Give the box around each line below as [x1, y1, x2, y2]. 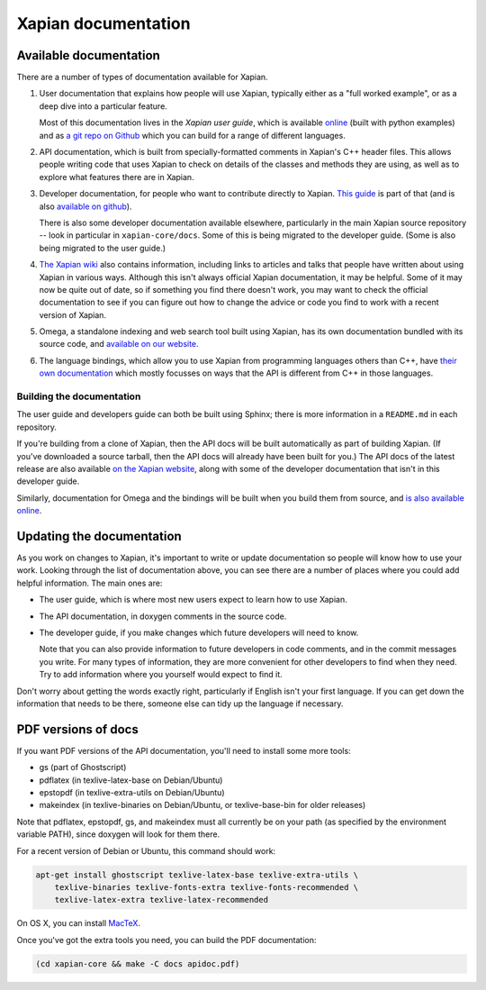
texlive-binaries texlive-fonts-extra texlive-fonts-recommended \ [54, 882, 359, 892]
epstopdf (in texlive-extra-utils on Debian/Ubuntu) [39, 787, 225, 798]
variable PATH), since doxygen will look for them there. [16, 829, 220, 840]
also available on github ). [39, 201, 132, 212]
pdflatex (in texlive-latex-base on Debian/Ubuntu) [39, 775, 223, 786]
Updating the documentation [16, 528, 182, 544]
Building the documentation [16, 390, 141, 403]
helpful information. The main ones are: [16, 577, 163, 588]
